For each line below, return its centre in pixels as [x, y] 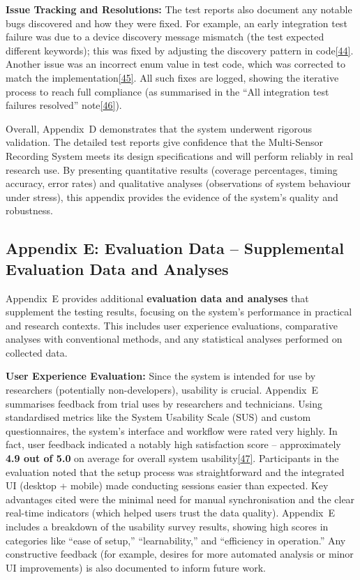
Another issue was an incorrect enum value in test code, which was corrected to [176, 64]
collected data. [37, 352]
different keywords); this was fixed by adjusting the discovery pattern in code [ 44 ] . [180, 50]
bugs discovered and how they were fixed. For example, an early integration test [177, 23]
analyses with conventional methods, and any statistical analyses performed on [174, 339]
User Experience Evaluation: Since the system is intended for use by [161, 376]
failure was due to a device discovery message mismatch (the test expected [165, 37]
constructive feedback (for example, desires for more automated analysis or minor [180, 554]
